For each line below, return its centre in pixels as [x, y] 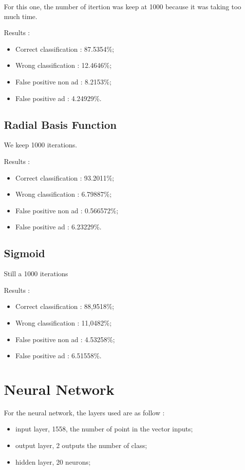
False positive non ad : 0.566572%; [67, 210]
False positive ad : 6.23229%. [58, 227]
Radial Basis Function [60, 124]
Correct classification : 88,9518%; [65, 306]
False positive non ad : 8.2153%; [63, 81]
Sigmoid [25, 253]
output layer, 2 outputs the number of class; [81, 445]
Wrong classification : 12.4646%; [63, 65]
